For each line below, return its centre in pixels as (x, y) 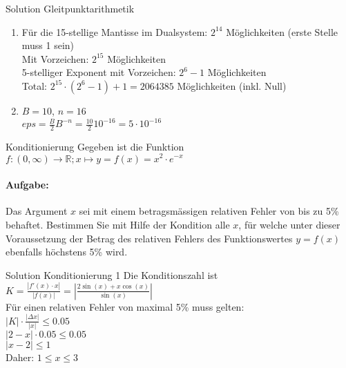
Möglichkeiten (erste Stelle (282, 31)
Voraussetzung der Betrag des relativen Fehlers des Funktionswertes (149, 238)
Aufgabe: (27, 185)
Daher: (20, 357)
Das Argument (37, 211)
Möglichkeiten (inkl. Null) (232, 85)
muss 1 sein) (48, 45)
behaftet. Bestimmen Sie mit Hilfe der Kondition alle (118, 224)
